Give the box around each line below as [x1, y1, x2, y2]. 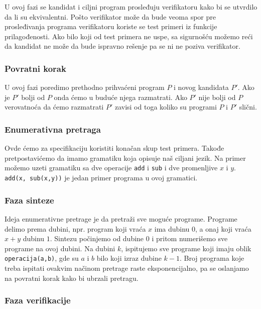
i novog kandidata [174, 82, 229, 92]
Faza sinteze [5, 193, 54, 206]
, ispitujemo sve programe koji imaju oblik [121, 243, 251, 253]
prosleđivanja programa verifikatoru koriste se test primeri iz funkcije [5, 21, 217, 32]
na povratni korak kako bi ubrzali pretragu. [5, 272, 139, 283]
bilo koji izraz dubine [96, 253, 162, 263]
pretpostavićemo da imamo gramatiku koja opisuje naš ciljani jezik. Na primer [5, 152, 246, 163]
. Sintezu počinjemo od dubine [50, 233, 144, 244]
